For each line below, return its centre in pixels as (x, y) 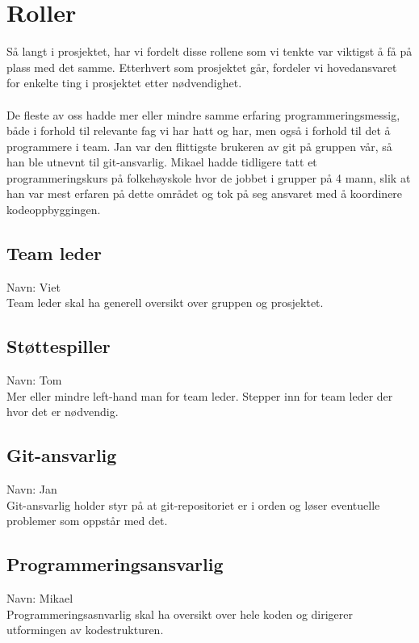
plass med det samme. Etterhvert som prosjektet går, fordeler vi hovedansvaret (202, 67)
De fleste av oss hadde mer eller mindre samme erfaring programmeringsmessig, (203, 114)
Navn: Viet (34, 286)
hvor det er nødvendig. (63, 412)
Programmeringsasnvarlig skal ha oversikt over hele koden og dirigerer (180, 614)
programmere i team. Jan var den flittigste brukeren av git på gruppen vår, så (199, 146)
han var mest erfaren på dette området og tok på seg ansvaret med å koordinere (205, 193)
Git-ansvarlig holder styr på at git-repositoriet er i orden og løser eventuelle (193, 504)
